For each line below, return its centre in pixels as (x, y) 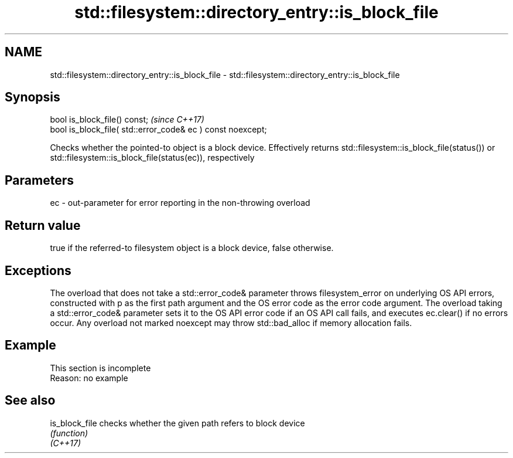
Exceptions (38, 270)
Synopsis (33, 97)
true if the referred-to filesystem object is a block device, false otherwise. (192, 248)
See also (30, 401)
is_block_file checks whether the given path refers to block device (177, 423)
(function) (69, 433)
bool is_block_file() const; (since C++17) (127, 120)
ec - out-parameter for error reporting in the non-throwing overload (180, 203)
